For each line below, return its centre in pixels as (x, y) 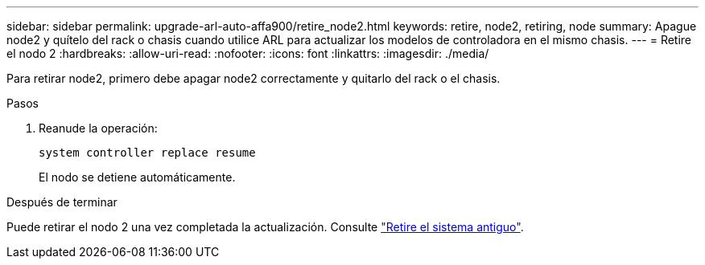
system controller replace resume (147, 153)
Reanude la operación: (98, 128)
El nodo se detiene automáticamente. (137, 177)
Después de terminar (62, 202)
